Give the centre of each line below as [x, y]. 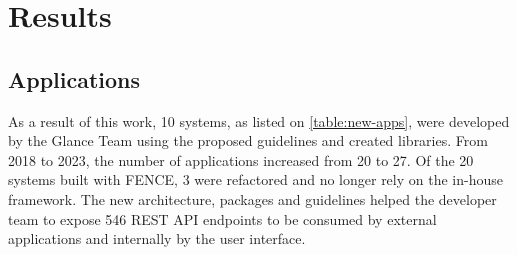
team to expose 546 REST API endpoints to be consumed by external [222, 218]
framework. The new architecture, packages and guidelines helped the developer [252, 198]
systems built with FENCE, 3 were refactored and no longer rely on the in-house [255, 179]
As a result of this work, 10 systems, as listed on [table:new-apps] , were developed [259, 120]
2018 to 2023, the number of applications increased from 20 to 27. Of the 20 [241, 159]
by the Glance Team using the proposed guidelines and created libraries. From [248, 140]
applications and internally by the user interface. [157, 238]
